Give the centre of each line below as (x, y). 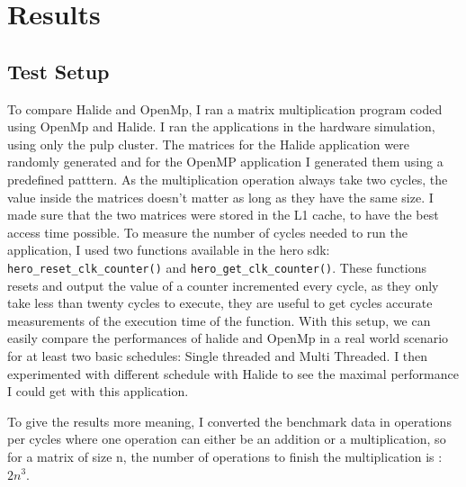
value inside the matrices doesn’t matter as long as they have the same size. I (220, 197)
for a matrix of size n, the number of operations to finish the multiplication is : (225, 456)
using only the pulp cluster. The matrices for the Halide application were (208, 144)
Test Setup (58, 71)
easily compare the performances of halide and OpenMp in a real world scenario (228, 338)
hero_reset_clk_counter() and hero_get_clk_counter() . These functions (217, 267)
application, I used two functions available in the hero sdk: (169, 250)
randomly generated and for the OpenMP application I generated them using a (225, 162)
